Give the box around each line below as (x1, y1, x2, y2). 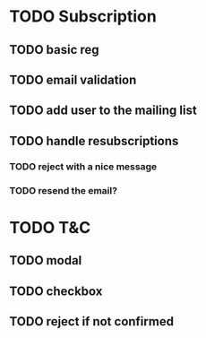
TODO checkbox (9, 283, 103, 299)
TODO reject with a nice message (9, 160, 158, 172)
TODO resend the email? (9, 184, 118, 196)
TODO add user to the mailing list (9, 103, 197, 118)
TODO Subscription (9, 6, 157, 27)
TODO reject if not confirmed (9, 314, 175, 329)
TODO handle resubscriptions (9, 133, 179, 149)
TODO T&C (9, 217, 91, 238)
